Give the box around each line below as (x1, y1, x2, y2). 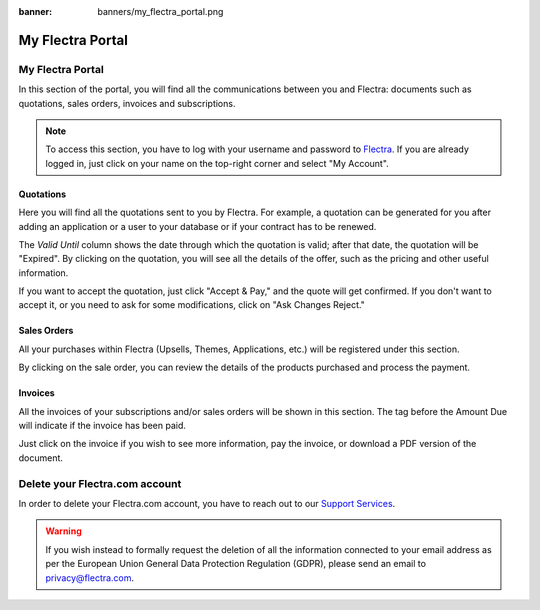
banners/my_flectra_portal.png (97, 6, 224, 17)
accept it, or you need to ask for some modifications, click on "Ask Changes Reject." (18, 299, 365, 311)
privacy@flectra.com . (45, 571, 135, 584)
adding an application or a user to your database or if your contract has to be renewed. (18, 220, 377, 232)
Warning (45, 525, 82, 537)
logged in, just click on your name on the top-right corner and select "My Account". (45, 157, 389, 169)
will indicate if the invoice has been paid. (18, 420, 187, 432)
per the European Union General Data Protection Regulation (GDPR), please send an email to (45, 558, 427, 570)
